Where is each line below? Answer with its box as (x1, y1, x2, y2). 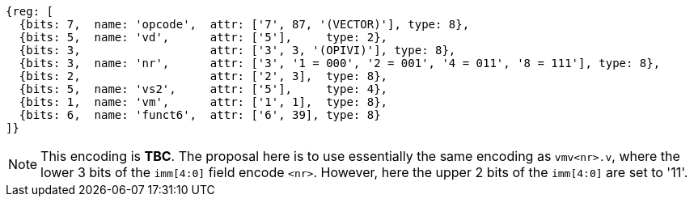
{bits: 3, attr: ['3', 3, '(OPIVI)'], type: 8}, (19, 44, 456, 57)
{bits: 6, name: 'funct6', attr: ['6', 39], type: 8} (19, 108, 381, 121)
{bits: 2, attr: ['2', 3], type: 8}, (19, 70, 388, 82)
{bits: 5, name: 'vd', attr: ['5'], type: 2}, (19, 31, 388, 44)
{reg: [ (6, 5, 54, 18)
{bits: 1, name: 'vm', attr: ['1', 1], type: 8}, (19, 95, 388, 108)
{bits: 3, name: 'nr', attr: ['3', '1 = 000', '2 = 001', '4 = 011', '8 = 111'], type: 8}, (19, 57, 661, 70)
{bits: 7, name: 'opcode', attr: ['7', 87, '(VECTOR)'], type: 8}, (19, 18, 470, 31)
